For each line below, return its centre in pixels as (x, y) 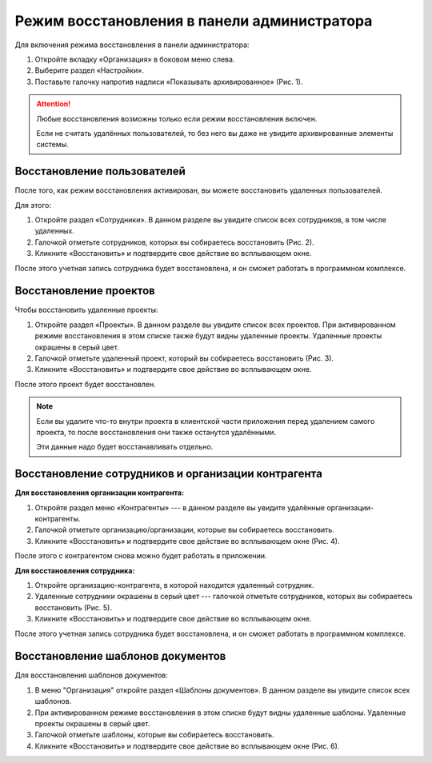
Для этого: (33, 205)
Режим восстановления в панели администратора (194, 21)
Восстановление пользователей (100, 172)
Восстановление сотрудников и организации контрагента (169, 474)
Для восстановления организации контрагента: (99, 493)
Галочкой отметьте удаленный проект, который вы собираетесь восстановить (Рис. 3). (184, 358)
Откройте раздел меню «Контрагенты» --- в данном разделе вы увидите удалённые (180, 507)
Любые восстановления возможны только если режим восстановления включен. (177, 118)
